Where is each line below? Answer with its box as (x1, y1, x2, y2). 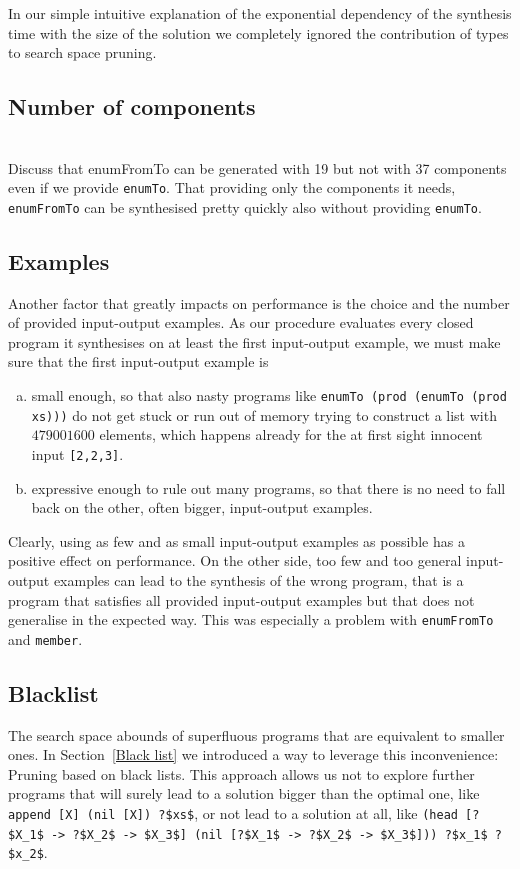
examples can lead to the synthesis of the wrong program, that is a (53, 570, 464, 590)
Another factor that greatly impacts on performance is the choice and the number (8, 292, 510, 313)
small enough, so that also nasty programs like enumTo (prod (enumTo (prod (31, 385, 507, 406)
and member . (8, 628, 83, 649)
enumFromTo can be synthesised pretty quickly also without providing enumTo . (8, 196, 482, 217)
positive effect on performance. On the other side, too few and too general (8, 550, 462, 571)
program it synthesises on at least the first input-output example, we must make (8, 331, 501, 352)
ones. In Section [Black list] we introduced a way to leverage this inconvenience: (8, 744, 499, 765)
